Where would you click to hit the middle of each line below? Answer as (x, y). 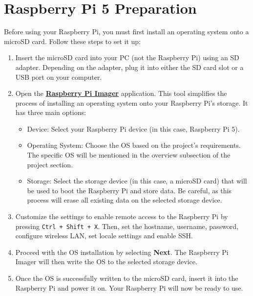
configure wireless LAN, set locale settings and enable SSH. (104, 236)
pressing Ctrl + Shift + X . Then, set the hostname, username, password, (127, 226)
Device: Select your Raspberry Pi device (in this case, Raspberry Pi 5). (133, 128)
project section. (50, 164)
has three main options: (51, 112)
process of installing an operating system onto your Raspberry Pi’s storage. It (132, 102)
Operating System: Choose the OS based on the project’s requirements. (134, 145)
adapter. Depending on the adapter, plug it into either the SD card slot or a (129, 67)
